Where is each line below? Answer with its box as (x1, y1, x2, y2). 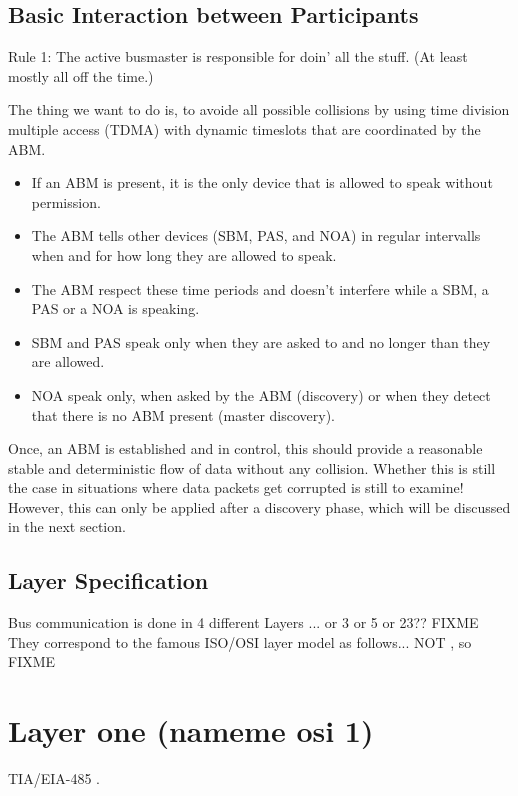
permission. (31, 191, 101, 212)
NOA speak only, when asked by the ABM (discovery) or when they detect (31, 384, 491, 405)
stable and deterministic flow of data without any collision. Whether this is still (8, 457, 496, 478)
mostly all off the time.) (8, 65, 154, 86)
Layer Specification (8, 565, 209, 596)
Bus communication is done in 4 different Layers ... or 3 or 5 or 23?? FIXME (8, 612, 479, 633)
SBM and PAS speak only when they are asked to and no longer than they (31, 331, 491, 352)
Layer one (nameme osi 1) (8, 710, 374, 751)
